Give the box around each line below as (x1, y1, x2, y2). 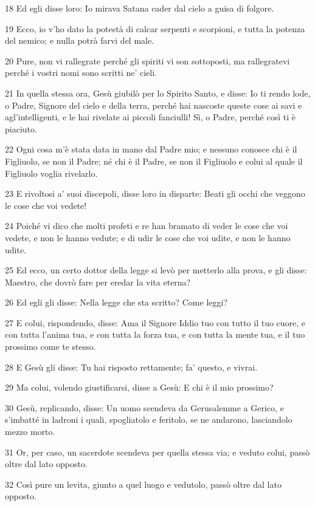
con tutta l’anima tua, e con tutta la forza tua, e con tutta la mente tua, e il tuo (5, 328, 305, 341)
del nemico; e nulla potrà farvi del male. (5, 34, 154, 47)
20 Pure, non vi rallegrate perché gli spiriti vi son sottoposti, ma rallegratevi (5, 54, 290, 67)
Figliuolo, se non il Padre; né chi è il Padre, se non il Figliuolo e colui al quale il (5, 154, 303, 167)
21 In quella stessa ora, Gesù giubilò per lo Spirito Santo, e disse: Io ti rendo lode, (5, 86, 311, 99)
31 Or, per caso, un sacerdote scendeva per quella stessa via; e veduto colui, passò (5, 445, 310, 458)
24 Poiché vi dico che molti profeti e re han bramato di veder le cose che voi (5, 219, 288, 232)
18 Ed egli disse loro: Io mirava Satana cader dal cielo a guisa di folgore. (5, 2, 274, 14)
